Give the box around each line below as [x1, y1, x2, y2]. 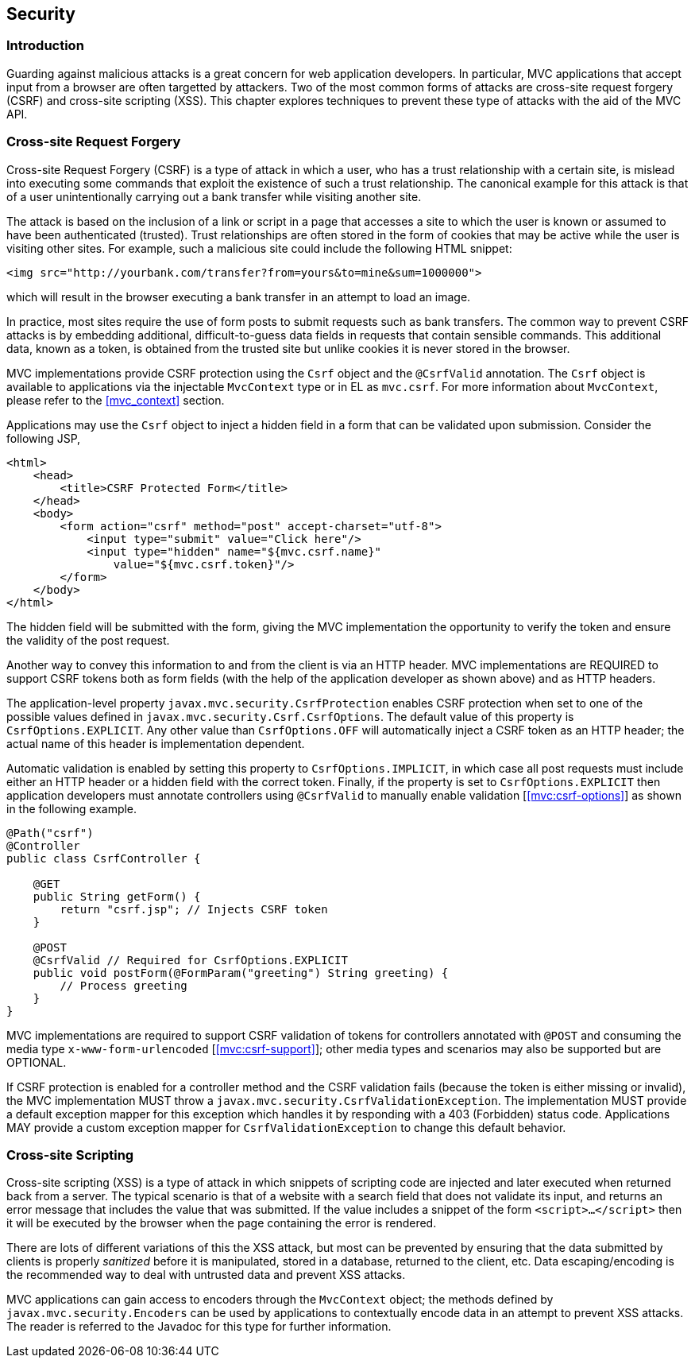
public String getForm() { [33, 889, 201, 903]
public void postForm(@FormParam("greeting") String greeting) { [33, 966, 449, 979]
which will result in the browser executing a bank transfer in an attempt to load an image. [6, 289, 471, 304]
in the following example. [6, 801, 137, 816]
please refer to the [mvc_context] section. [6, 393, 225, 407]
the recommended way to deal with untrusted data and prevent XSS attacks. [6, 1268, 406, 1282]
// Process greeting [60, 978, 187, 992]
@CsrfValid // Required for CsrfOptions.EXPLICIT [33, 953, 348, 967]
